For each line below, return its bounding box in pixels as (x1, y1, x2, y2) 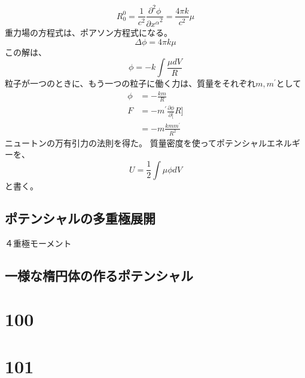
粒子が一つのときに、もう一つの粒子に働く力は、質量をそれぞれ (5, 77, 256, 90)
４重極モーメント (5, 236, 72, 249)
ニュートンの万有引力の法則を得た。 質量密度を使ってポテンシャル (5, 136, 267, 149)
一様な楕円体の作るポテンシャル (5, 266, 193, 284)
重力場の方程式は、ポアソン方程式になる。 (5, 26, 172, 38)
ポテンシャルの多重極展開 (5, 208, 155, 227)
